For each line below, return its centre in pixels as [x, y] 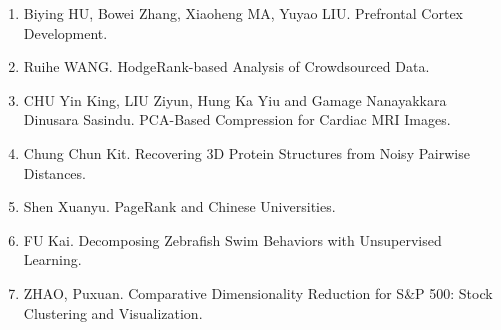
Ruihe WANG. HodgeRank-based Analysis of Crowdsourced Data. [226, 66]
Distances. [54, 172]
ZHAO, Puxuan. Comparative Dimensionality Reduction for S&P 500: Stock [258, 292]
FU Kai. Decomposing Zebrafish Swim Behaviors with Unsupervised [232, 239]
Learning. [52, 259]
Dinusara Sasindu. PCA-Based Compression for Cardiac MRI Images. [237, 119]
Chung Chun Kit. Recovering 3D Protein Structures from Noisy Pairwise [246, 152]
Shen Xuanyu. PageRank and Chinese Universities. [179, 206]
